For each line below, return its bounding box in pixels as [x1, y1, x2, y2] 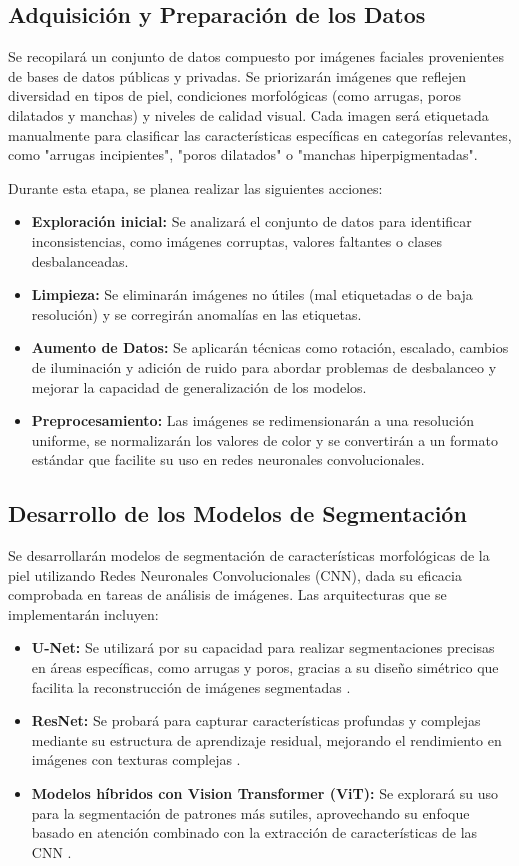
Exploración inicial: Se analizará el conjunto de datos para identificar [31, 211, 472, 232]
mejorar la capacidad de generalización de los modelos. [31, 376, 367, 397]
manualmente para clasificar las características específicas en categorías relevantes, [8, 124, 512, 145]
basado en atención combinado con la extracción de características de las [31, 822, 478, 843]
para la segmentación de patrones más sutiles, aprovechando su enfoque [31, 802, 470, 823]
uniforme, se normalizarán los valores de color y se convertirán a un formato [31, 429, 498, 450]
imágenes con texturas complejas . [31, 749, 241, 770]
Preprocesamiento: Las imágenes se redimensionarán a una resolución [31, 410, 474, 431]
